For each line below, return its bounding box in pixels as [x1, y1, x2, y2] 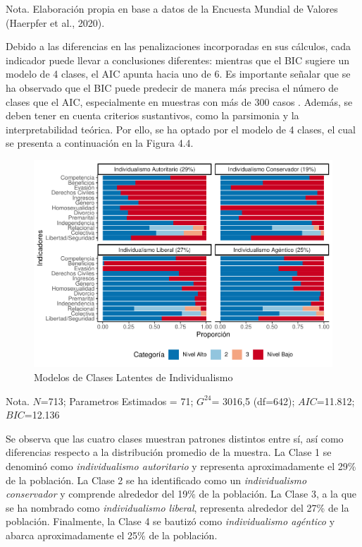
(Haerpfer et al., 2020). [6, 15, 105, 30]
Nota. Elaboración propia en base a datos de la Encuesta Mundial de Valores [6, 1, 338, 16]
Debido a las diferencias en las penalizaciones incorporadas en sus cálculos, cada [6, 39, 351, 54]
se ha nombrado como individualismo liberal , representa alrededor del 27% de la [6, 500, 349, 515]
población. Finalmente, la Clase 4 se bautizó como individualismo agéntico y [6, 514, 335, 529]
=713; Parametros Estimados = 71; [40, 393, 194, 408]
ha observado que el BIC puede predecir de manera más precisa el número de [6, 80, 339, 95]
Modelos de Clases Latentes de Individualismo [34, 370, 233, 385]
